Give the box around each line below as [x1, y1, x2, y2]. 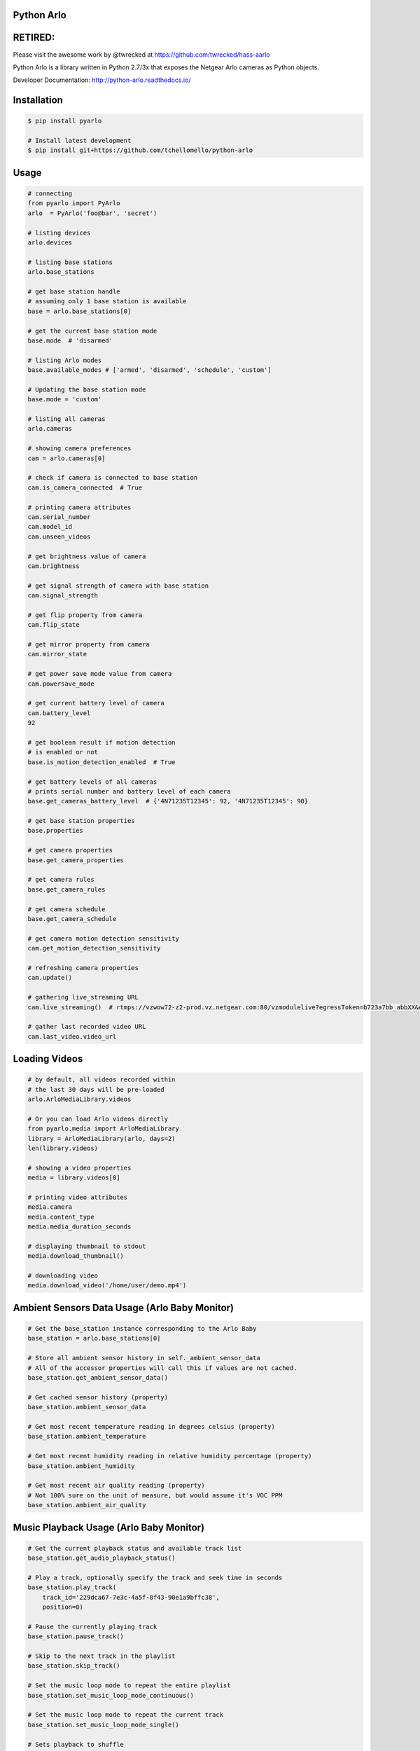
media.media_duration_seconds [27, 1223, 132, 1231]
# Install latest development [27, 137, 132, 145]
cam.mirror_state [27, 650, 87, 658]
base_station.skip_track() [27, 1662, 120, 1670]
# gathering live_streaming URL [27, 993, 139, 1002]
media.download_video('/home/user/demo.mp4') [27, 1282, 187, 1289]
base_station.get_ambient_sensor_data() [27, 1373, 168, 1382]
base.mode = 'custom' [27, 396, 102, 403]
